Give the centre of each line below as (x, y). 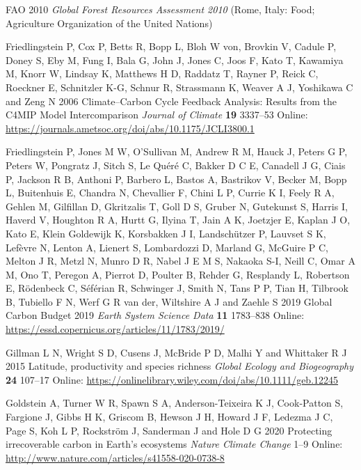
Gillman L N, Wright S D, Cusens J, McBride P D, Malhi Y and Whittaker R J (176, 352)
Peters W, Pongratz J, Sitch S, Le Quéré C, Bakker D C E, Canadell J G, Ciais (176, 165)
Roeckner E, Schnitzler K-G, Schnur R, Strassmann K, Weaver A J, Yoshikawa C (179, 87)
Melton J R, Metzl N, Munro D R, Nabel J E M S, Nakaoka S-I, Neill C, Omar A (180, 261)
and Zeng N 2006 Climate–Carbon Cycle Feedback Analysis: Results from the (171, 101)
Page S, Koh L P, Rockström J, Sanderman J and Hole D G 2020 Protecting (169, 430)
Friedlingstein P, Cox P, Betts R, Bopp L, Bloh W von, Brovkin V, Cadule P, (171, 46)
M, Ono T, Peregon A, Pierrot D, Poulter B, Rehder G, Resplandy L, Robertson (178, 274)
